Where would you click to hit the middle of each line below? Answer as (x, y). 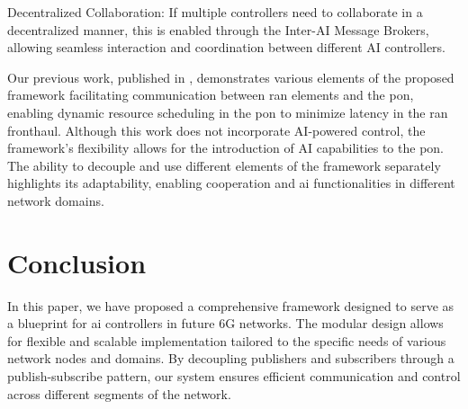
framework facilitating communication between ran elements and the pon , (211, 95)
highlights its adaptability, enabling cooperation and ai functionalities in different (231, 183)
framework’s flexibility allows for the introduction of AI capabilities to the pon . (226, 148)
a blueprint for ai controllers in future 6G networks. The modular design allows (225, 323)
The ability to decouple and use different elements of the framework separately (224, 165)
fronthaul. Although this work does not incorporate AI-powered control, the (216, 130)
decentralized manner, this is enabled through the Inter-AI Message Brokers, (218, 29)
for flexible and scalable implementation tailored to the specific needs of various (227, 340)
